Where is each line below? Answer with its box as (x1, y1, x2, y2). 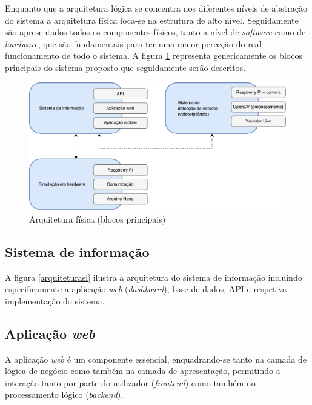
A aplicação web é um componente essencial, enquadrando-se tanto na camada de (5, 352, 307, 365)
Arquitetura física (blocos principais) (29, 212, 166, 225)
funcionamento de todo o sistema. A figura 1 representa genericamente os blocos (5, 49, 302, 62)
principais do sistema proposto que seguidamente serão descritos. (5, 61, 246, 73)
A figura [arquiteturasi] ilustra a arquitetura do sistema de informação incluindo (5, 270, 302, 283)
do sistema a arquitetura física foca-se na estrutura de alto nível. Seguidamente (5, 13, 299, 26)
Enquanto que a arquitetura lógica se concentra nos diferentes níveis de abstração (5, 2, 307, 14)
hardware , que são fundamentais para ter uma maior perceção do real (5, 37, 262, 50)
